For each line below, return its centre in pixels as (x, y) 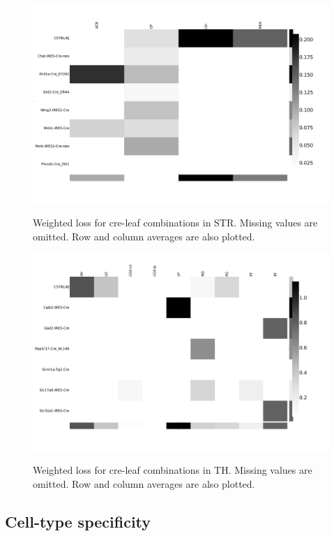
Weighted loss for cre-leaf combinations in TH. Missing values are (173, 470)
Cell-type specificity (78, 521)
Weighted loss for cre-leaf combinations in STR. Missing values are (175, 222)
